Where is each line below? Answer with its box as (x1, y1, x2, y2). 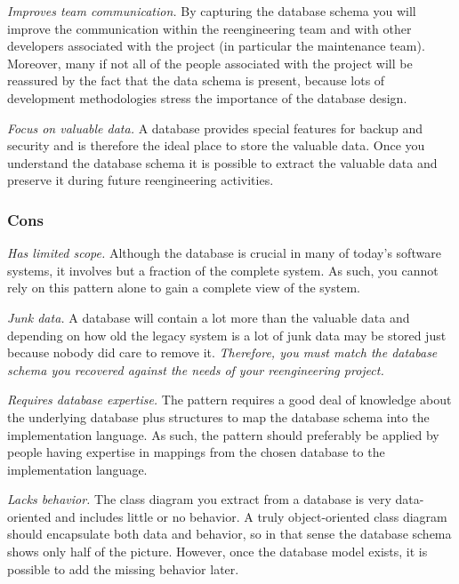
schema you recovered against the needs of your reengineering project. (7, 360, 384, 379)
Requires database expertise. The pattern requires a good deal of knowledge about (7, 390, 452, 409)
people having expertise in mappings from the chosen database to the (7, 443, 385, 461)
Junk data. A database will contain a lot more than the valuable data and (7, 308, 410, 326)
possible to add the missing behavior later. (7, 559, 239, 578)
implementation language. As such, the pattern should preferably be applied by (7, 425, 439, 444)
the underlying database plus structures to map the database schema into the (7, 407, 430, 426)
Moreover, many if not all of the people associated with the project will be (7, 53, 413, 72)
